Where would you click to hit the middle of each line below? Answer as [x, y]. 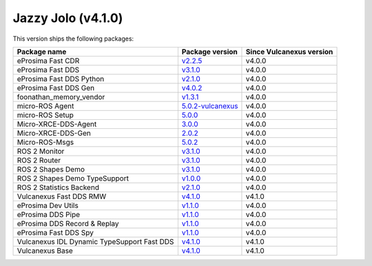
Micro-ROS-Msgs [45, 142]
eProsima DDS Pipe [49, 214]
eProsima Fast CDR [48, 61]
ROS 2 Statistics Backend [58, 187]
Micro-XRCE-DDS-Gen [54, 133]
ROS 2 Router [39, 160]
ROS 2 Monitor [41, 151]
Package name [42, 52]
